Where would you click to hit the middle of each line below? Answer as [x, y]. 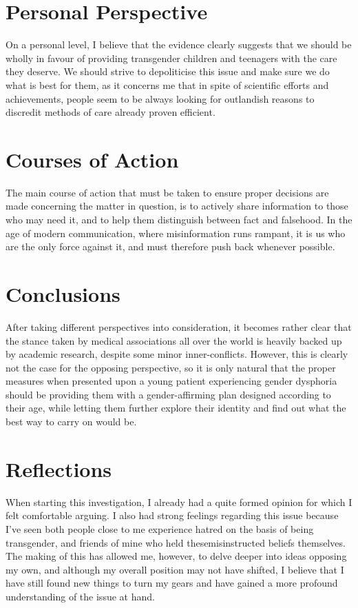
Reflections [59, 468]
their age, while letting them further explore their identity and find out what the [176, 408]
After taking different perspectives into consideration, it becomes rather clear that [179, 326]
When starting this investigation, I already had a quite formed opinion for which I [179, 501]
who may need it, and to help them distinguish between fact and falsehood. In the [179, 219]
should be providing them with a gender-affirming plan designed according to [168, 394]
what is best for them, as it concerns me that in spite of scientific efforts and [167, 84]
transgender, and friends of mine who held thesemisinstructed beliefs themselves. [176, 542]
